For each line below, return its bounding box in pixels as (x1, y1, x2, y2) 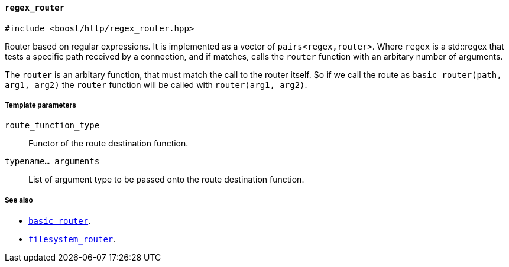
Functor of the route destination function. (28, 138, 189, 149)
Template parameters (5, 101, 76, 109)
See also (5, 196, 33, 204)
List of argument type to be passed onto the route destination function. (28, 174, 304, 185)
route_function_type (5, 121, 100, 131)
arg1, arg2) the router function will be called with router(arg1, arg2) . (5, 79, 307, 90)
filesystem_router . (28, 234, 116, 245)
